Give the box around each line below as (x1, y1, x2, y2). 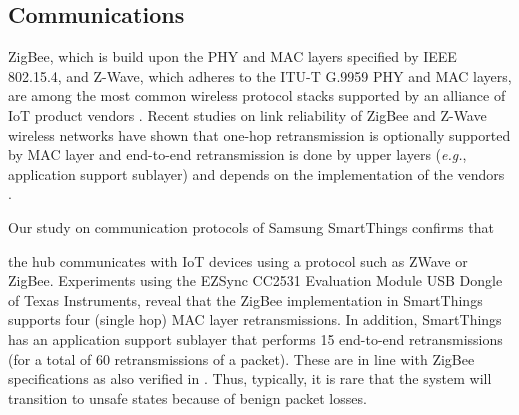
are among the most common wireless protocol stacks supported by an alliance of (8, 85, 506, 106)
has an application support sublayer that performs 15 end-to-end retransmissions (8, 328, 503, 349)
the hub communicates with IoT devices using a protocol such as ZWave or (8, 250, 468, 271)
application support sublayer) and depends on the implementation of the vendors (8, 163, 505, 184)
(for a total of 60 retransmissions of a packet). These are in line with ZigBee (8, 348, 475, 369)
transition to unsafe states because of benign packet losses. (8, 387, 367, 408)
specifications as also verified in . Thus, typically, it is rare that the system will (8, 368, 492, 389)
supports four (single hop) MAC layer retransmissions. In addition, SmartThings (8, 309, 502, 330)
